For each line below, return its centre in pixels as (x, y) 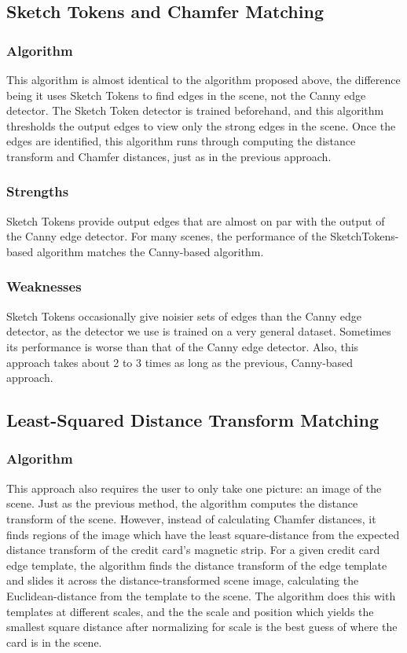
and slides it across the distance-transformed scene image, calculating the (183, 580)
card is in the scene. (54, 642)
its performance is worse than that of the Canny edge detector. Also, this (183, 346)
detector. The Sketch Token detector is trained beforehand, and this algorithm (195, 110)
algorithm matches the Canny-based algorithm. (150, 251)
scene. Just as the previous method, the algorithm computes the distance (182, 503)
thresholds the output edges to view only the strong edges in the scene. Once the (201, 125)
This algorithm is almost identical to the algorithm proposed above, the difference (203, 79)
